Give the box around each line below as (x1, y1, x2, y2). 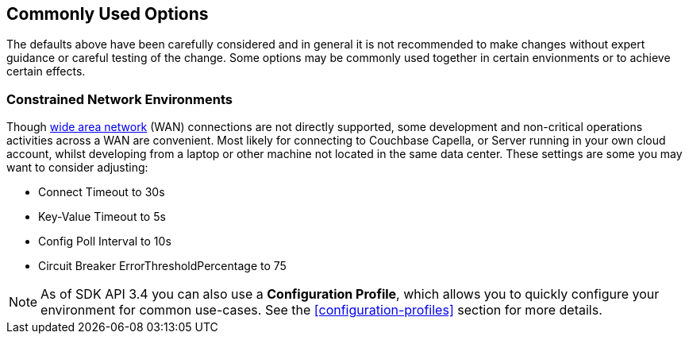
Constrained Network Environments (6, 91, 233, 107)
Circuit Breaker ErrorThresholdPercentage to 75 (38, 259, 287, 273)
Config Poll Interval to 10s (38, 234, 171, 249)
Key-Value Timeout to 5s (38, 210, 166, 224)
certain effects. (6, 64, 86, 79)
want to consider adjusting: (6, 160, 148, 175)
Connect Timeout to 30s (38, 185, 165, 199)
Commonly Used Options (6, 4, 209, 24)
